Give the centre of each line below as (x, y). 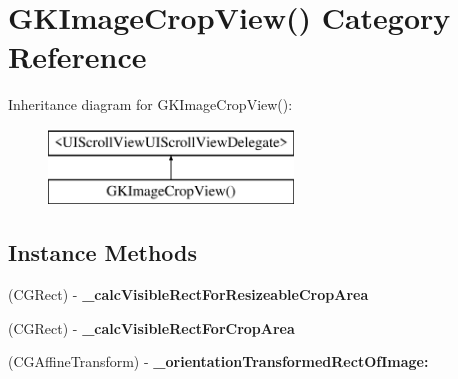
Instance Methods (102, 252)
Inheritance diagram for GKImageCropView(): (150, 104)
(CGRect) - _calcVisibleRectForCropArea (151, 327)
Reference (77, 56)
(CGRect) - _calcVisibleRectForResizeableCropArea (188, 294)
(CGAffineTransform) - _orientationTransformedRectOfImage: (218, 361)
